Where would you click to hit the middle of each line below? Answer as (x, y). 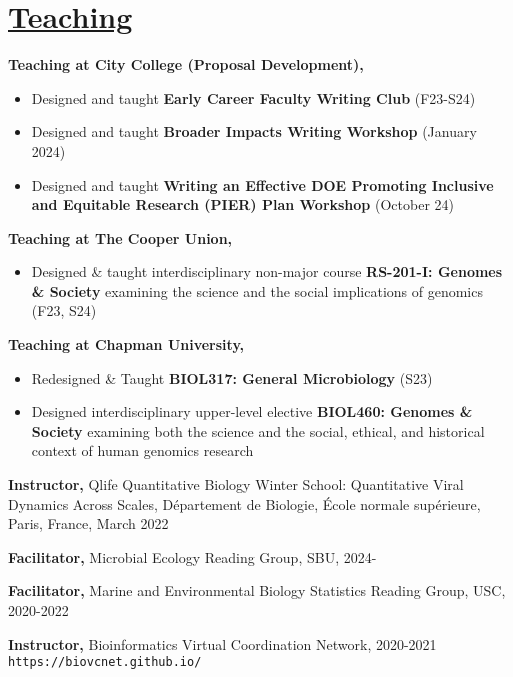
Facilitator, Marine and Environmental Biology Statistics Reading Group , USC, (257, 590)
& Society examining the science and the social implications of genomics (257, 290)
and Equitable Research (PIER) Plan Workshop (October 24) (242, 204)
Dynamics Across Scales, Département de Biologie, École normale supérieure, (244, 503)
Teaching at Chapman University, (126, 344)
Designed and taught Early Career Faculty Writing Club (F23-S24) (253, 97)
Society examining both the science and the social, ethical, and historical (258, 430)
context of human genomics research (142, 450)
